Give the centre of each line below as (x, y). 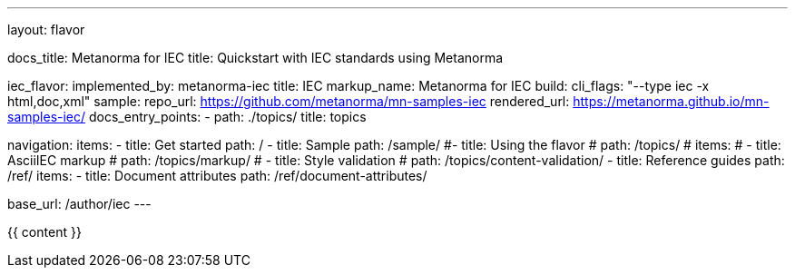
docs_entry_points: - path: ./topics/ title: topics (228, 117)
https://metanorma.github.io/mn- (671, 101)
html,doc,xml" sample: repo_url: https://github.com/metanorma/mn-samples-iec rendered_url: (289, 101)
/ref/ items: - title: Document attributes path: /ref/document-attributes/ (217, 176)
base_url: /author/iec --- (79, 204)
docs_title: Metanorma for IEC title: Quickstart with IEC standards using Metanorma (255, 58)
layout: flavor (46, 29)
